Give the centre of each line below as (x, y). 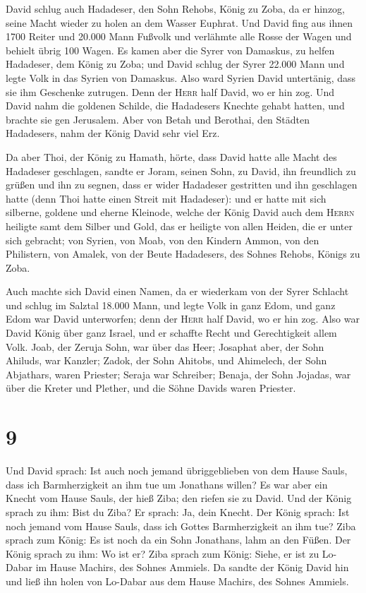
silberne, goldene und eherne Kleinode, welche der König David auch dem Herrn (180, 212)
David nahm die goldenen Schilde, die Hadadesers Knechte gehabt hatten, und (175, 106)
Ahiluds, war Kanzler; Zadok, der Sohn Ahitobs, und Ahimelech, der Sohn (166, 360)
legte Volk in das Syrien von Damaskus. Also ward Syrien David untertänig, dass (181, 77)
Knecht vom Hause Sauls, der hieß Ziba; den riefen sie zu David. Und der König (179, 498)
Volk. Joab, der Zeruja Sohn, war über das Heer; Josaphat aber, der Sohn (165, 346)
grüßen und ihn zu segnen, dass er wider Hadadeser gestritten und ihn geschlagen (182, 185)
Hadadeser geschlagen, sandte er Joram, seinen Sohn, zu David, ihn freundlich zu (181, 170)
